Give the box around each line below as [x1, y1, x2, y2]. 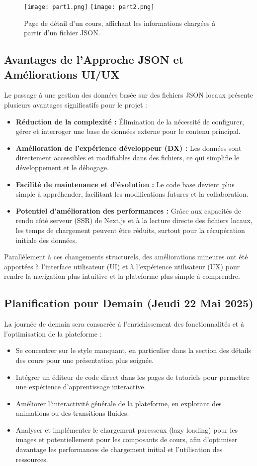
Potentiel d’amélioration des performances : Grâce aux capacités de [15, 205, 242, 216]
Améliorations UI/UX [4, 66, 120, 82]
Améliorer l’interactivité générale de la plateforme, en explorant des [15, 398, 222, 408]
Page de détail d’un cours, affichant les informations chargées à [24, 17, 216, 28]
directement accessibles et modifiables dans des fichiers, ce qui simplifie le [15, 152, 240, 163]
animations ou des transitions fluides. [15, 408, 129, 418]
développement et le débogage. [15, 162, 109, 172]
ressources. [15, 454, 48, 464]
